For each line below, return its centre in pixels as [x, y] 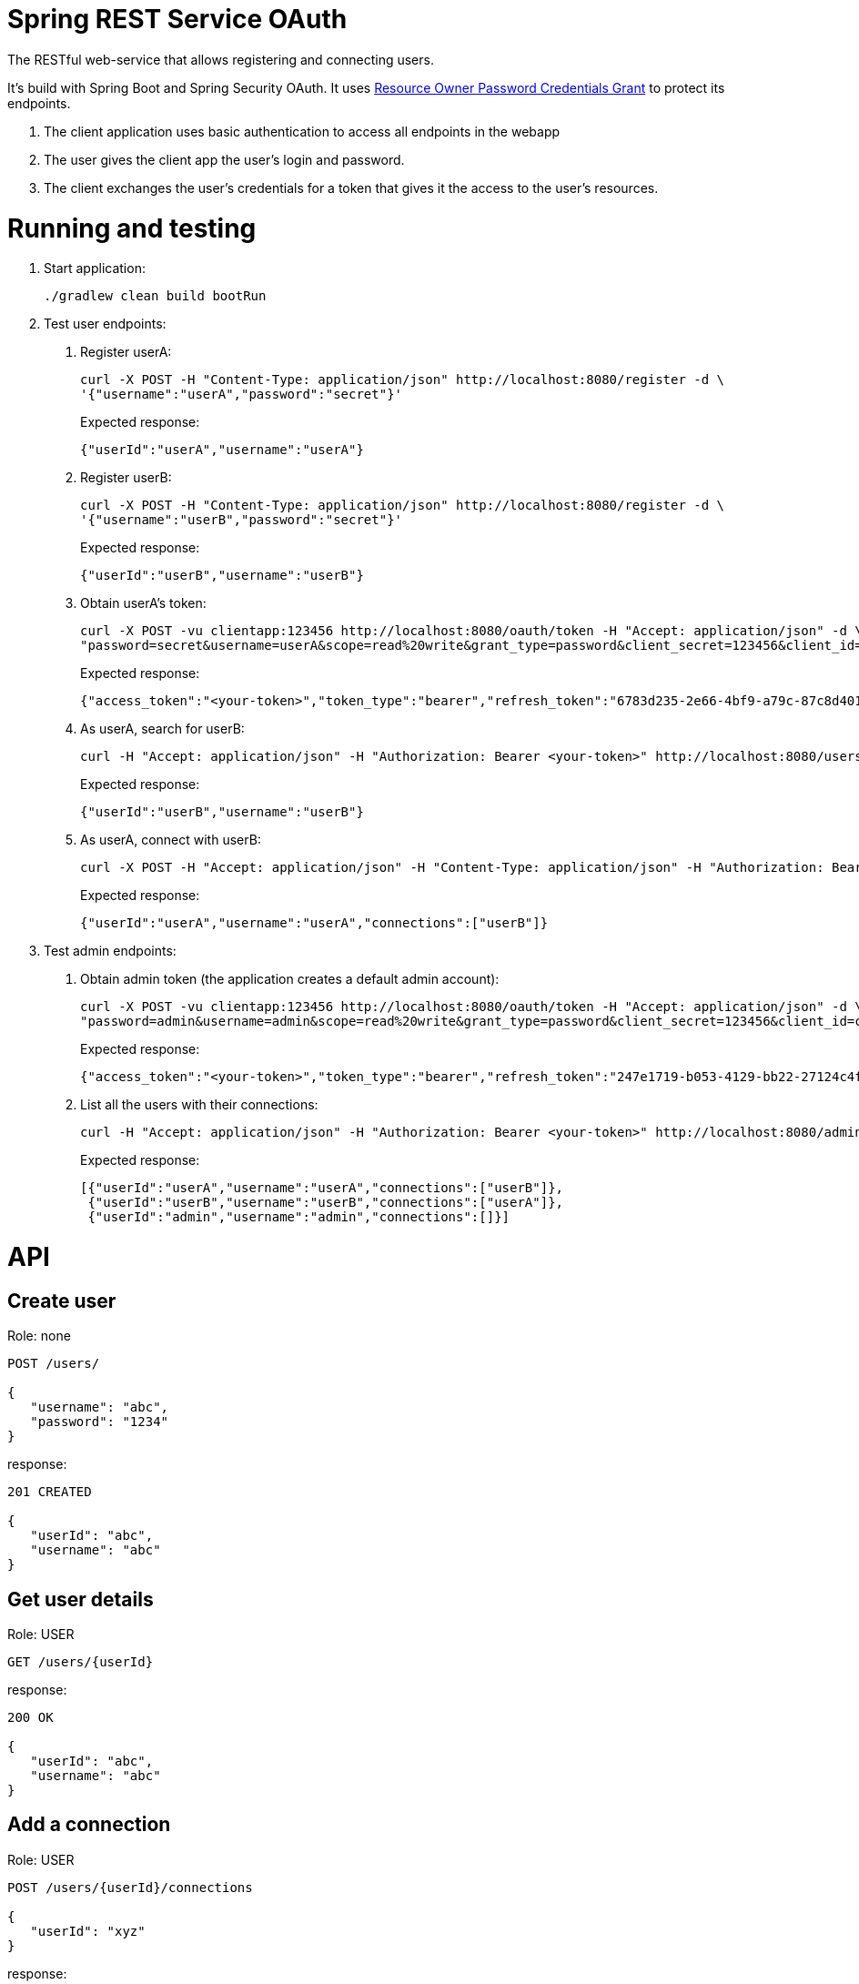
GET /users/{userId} [81, 1662]
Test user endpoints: [105, 324]
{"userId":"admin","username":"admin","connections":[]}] [299, 1217]
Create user [62, 1301]
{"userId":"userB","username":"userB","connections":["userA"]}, [326, 1203]
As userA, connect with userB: [171, 840]
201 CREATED [50, 1492]
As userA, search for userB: [162, 729]
